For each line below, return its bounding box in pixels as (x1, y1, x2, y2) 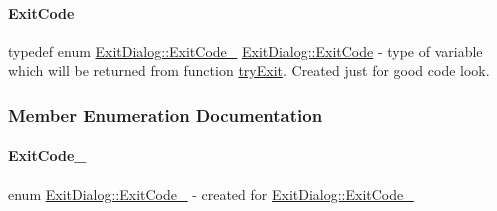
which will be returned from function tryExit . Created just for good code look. (8, 60, 490, 81)
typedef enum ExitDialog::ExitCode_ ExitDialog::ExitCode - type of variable (8, 40, 483, 61)
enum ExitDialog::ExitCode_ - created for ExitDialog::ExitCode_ (8, 183, 414, 204)
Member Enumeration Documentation (8, 102, 323, 127)
